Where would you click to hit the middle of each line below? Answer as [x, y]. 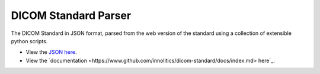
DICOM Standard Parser [71, 15]
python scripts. [29, 41]
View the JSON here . [51, 52]
